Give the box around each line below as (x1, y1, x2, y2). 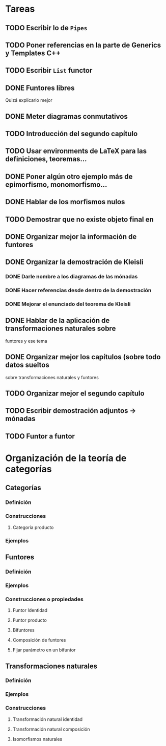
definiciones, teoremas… (5, 155, 87, 164)
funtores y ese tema (5, 338, 47, 344)
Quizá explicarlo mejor (5, 97, 52, 103)
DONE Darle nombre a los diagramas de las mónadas (5, 273, 138, 280)
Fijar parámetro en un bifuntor (12, 647, 76, 653)
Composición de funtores (12, 637, 66, 643)
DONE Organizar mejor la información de (5, 232, 137, 241)
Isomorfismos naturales (12, 736, 63, 742)
